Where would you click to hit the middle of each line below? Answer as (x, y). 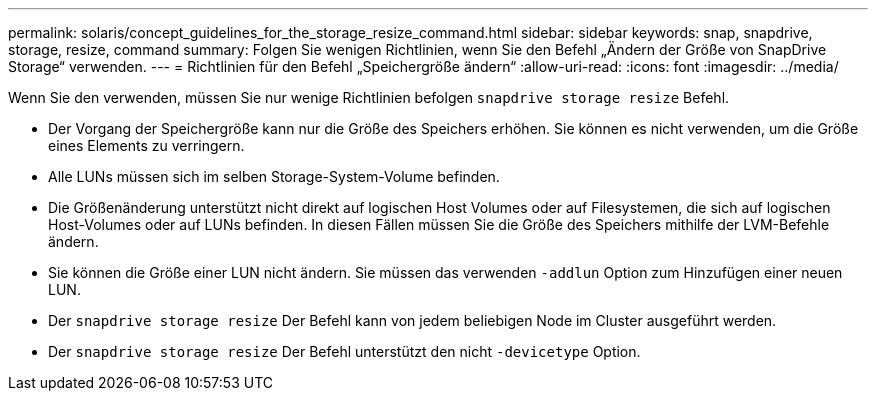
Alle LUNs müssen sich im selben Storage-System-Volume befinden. (274, 176)
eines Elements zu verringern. (146, 145)
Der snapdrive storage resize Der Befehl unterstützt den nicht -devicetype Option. (344, 351)
